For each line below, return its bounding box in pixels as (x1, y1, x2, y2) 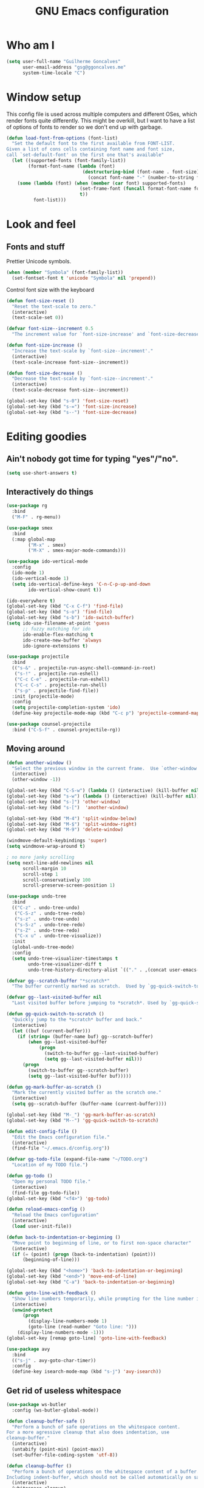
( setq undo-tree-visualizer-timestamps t (12, 955, 118, 961)
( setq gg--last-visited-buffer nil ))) (44, 1056, 143, 1062)
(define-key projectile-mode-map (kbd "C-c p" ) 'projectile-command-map (12, 710, 200, 717)
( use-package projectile (6, 654, 69, 660)
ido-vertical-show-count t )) (28, 587, 102, 593)
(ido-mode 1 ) (12, 570, 45, 576)
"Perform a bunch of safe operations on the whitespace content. (12, 1424, 181, 1430)
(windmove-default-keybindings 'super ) (6, 837, 107, 844)
